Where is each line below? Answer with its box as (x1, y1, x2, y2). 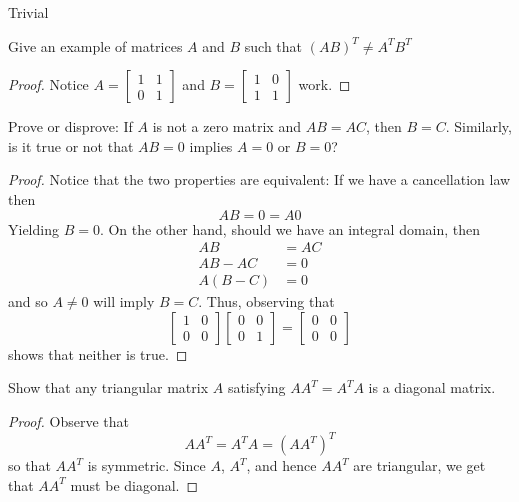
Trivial (8, 2, 49, 22)
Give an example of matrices (8, 35, 183, 56)
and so (8, 291, 48, 312)
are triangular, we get (353, 455, 486, 476)
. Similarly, (445, 116, 512, 137)
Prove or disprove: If (8, 116, 133, 137)
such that (244, 35, 303, 56)
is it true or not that (8, 135, 134, 156)
